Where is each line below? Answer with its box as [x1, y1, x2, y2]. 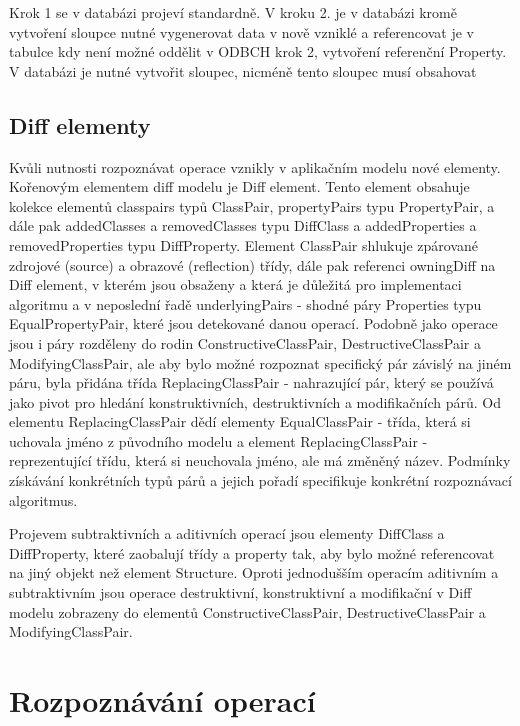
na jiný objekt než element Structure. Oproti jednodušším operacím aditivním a [9, 562, 499, 583]
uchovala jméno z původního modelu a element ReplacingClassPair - [9, 430, 428, 451]
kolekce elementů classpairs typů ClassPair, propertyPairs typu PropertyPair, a [9, 195, 495, 216]
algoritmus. [9, 489, 78, 510]
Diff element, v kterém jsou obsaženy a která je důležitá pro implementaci [9, 274, 462, 295]
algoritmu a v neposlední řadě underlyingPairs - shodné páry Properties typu [9, 293, 482, 314]
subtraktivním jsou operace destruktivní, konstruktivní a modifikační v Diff [9, 582, 472, 603]
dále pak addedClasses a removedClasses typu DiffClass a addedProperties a [9, 215, 477, 236]
